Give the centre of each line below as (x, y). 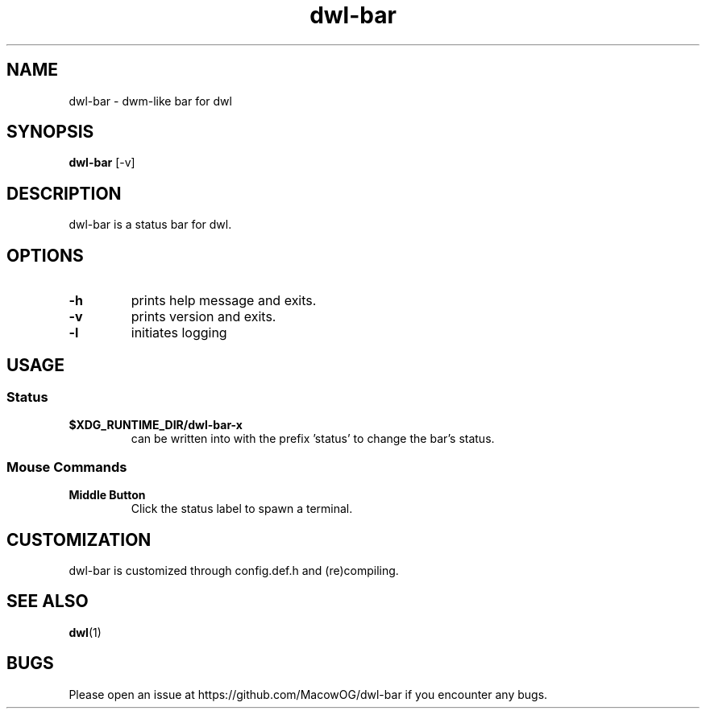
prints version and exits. (203, 317)
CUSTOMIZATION (79, 539)
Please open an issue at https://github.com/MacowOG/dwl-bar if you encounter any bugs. (308, 694)
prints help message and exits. (224, 301)
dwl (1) (85, 632)
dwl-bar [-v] (102, 163)
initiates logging (179, 333)
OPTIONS (45, 255)
